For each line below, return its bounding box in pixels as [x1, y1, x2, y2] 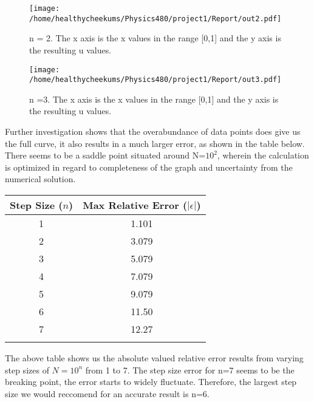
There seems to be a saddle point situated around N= [5, 149, 206, 162]
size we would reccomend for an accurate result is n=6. [5, 387, 210, 400]
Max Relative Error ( [83, 197, 188, 212]
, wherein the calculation [217, 149, 309, 162]
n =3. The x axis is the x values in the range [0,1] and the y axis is [29, 92, 279, 105]
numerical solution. [5, 172, 76, 185]
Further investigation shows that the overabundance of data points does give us [5, 125, 301, 137]
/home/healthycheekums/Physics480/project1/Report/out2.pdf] [29, 14, 282, 23]
